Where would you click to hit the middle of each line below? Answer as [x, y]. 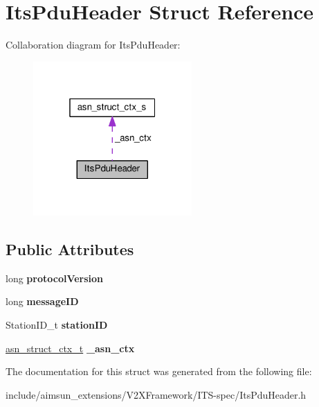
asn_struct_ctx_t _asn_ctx [70, 348]
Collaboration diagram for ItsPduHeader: [93, 45]
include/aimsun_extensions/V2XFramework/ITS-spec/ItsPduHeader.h [156, 394]
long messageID [42, 301]
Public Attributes [70, 249]
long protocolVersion [55, 278]
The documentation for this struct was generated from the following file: [159, 371]
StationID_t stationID [57, 324]
